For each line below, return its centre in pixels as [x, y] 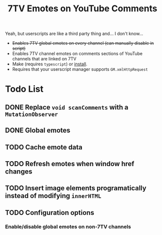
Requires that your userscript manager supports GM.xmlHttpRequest [80, 69]
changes [19, 171]
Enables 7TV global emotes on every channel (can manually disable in [83, 43]
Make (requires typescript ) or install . [50, 64]
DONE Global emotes [38, 131]
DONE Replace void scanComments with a [67, 107]
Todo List [24, 89]
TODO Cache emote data [44, 147]
